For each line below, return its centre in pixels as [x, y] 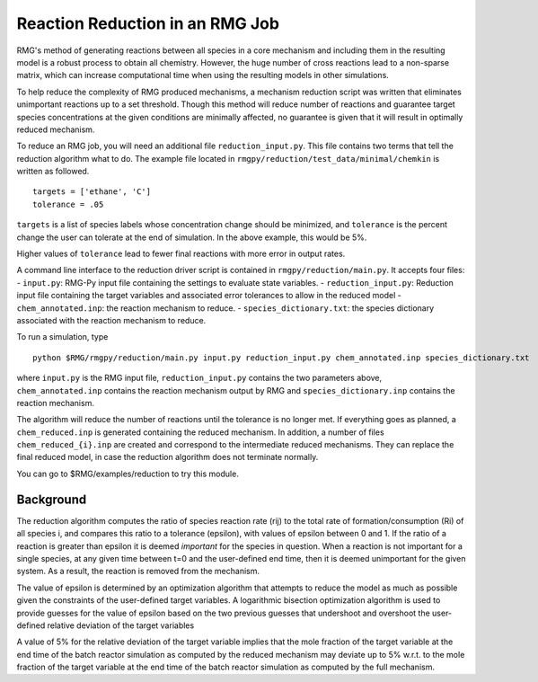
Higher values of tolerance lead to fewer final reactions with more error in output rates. [181, 254]
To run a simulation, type [62, 337]
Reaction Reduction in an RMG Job [148, 23]
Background [52, 499]
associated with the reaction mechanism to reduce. [111, 320]
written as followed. [53, 172]
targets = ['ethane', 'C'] [92, 192]
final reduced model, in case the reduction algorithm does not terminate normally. [168, 457]
